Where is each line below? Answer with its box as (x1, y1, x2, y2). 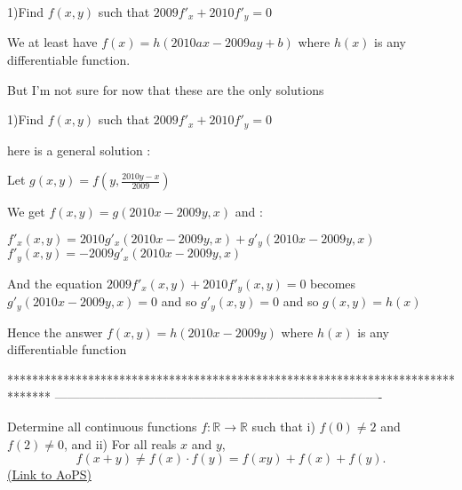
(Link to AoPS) (7, 465, 92, 484)
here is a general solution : (7, 140, 151, 159)
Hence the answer (7, 322, 103, 341)
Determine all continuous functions (7, 417, 197, 436)
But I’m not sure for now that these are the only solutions (7, 80, 324, 99)
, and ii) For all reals (64, 434, 177, 453)
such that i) (251, 417, 315, 436)
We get (7, 202, 45, 221)
